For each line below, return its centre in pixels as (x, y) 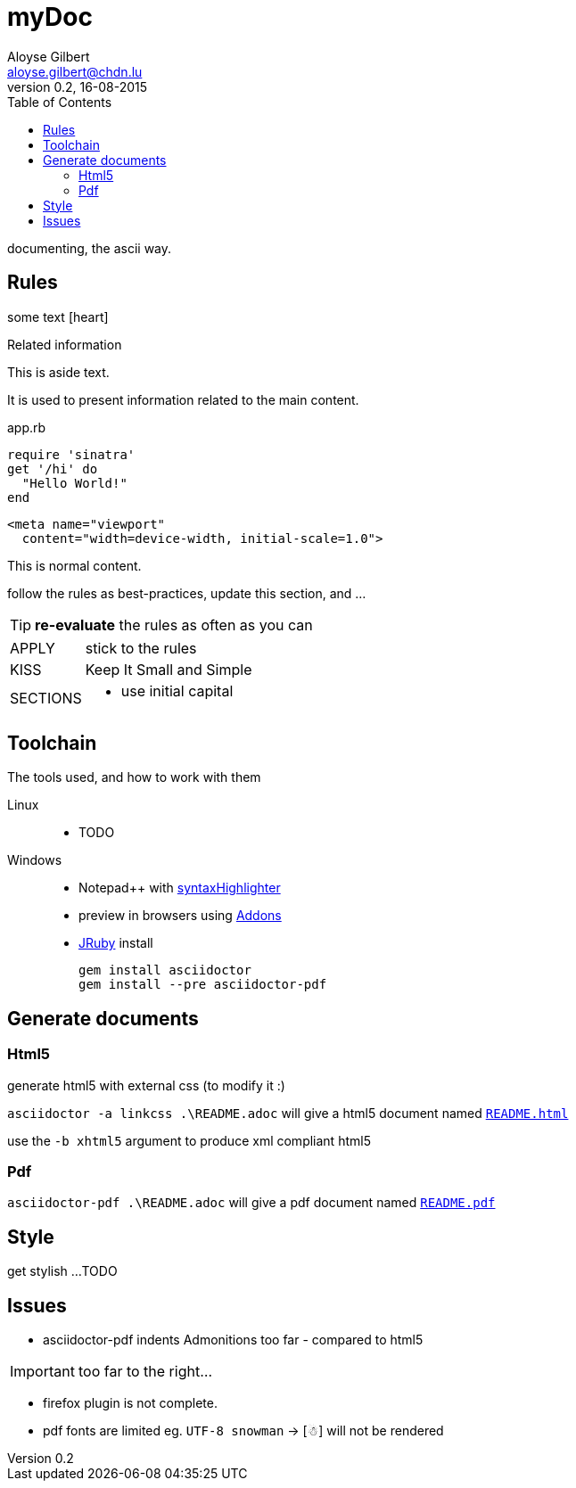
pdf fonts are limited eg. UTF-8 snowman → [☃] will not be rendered (243, 1431)
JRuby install (116, 943)
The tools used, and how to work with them (134, 777)
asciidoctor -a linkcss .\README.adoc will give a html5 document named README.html (288, 1113)
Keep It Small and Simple (169, 669)
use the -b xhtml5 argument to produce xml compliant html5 (189, 1140)
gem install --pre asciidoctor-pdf (203, 985)
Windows (35, 860)
